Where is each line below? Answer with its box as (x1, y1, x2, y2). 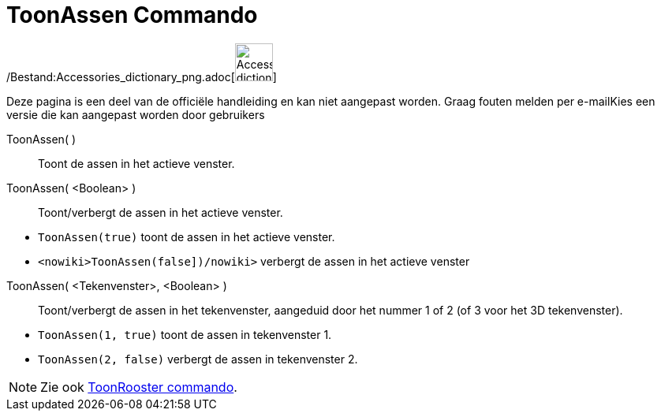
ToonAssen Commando (6, 2, 258, 28)
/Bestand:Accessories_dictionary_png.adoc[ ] (6, 69, 277, 84)
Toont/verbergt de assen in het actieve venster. (38, 205, 283, 219)
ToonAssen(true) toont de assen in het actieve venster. (38, 229, 335, 244)
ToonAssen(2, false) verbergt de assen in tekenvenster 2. (38, 352, 358, 366)
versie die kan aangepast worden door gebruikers (6, 107, 265, 121)
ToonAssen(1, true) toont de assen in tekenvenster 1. (38, 327, 332, 341)
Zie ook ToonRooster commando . (40, 378, 237, 395)
